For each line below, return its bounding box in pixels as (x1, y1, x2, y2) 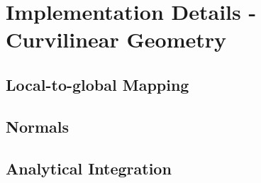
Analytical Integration (6, 157, 172, 179)
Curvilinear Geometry (6, 25, 227, 54)
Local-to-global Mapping (6, 73, 189, 95)
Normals (6, 115, 70, 137)
